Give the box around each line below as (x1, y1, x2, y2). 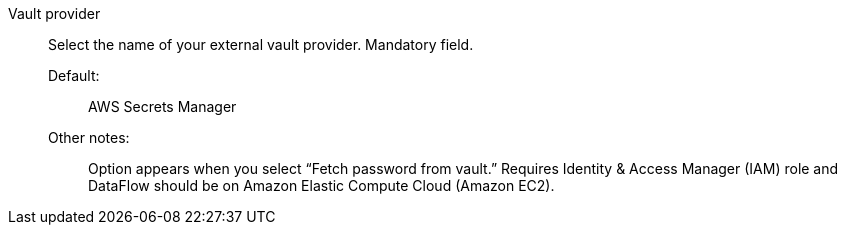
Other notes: (48, 129, 130, 146)
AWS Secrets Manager (88, 98, 237, 115)
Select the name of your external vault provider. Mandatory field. (48, 36, 474, 53)
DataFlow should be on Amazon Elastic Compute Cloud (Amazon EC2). (88, 177, 555, 194)
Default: (48, 67, 100, 84)
